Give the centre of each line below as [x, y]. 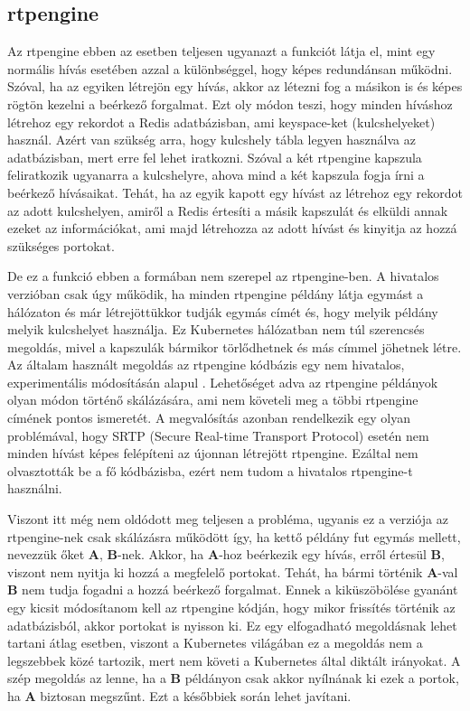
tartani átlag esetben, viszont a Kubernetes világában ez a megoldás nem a [215, 643]
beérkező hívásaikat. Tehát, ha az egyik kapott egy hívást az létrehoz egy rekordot [235, 192]
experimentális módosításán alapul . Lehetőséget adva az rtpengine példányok [223, 382]
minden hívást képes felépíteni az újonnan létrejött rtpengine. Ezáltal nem [213, 453]
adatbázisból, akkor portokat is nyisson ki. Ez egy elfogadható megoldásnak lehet [232, 625]
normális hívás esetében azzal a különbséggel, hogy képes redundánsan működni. [230, 68]
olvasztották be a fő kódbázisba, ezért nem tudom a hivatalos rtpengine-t [210, 470]
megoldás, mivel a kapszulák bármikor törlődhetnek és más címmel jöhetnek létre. [235, 346]
